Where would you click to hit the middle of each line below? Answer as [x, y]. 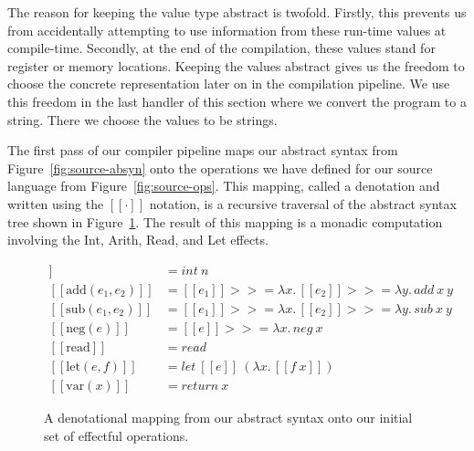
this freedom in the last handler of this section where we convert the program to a [237, 101]
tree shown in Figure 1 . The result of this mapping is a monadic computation [225, 221]
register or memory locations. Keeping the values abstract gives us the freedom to [236, 65]
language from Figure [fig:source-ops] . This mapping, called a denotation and [224, 186]
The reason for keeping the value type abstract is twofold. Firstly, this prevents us [237, 12]
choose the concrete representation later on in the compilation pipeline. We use [229, 84]
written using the [56, 203]
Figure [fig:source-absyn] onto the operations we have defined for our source [220, 168]
